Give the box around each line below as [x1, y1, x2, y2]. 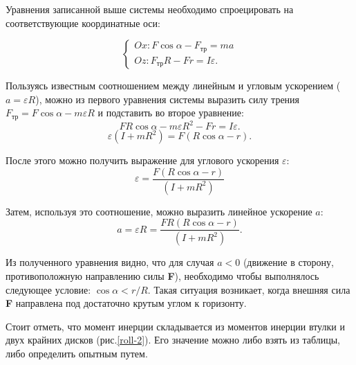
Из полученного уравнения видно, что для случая [6, 255, 214, 269]
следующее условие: [6, 282, 91, 296]
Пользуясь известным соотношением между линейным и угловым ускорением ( [6, 78, 341, 93]
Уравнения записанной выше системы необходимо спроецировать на [6, 2, 294, 16]
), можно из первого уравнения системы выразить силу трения [35, 91, 300, 106]
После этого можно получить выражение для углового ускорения [6, 153, 279, 168]
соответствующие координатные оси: [6, 15, 160, 30]
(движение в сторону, [243, 255, 334, 269]
